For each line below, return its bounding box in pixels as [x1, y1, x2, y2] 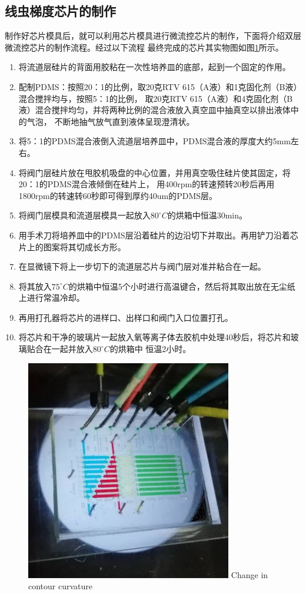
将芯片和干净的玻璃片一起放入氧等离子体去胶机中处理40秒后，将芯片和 [18, 331, 291, 343]
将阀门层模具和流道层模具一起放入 [18, 209, 151, 221]
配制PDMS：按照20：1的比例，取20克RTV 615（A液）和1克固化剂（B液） [18, 80, 298, 92]
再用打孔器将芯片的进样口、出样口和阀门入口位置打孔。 [18, 311, 233, 323]
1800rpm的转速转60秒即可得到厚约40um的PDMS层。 [18, 189, 218, 201]
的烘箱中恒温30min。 [167, 209, 247, 221]
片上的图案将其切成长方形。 [18, 240, 126, 253]
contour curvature [28, 580, 93, 592]
